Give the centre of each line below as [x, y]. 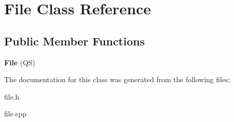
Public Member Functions [74, 41]
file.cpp [15, 114]
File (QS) [20, 62]
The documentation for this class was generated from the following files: [117, 79]
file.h [12, 96]
